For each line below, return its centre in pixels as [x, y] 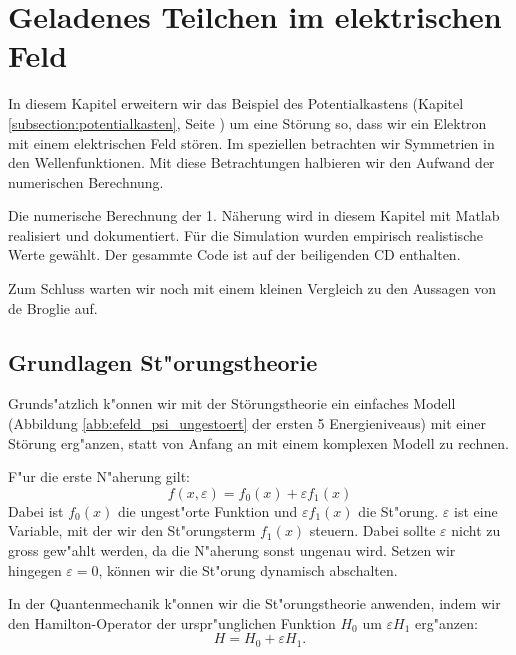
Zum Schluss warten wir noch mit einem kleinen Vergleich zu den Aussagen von [252, 288]
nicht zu [476, 530]
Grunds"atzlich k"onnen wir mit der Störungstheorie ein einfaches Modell [232, 403]
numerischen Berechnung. [86, 181]
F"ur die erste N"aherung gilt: [99, 476]
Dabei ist [36, 510]
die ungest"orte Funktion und [207, 510]
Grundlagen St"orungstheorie [163, 361]
